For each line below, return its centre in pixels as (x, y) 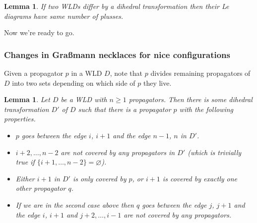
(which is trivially (215, 152)
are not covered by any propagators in (118, 152)
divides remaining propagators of (200, 73)
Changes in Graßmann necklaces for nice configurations (117, 54)
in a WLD (87, 73)
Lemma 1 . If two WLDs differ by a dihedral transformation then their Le (117, 6)
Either (25, 178)
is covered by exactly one (200, 178)
